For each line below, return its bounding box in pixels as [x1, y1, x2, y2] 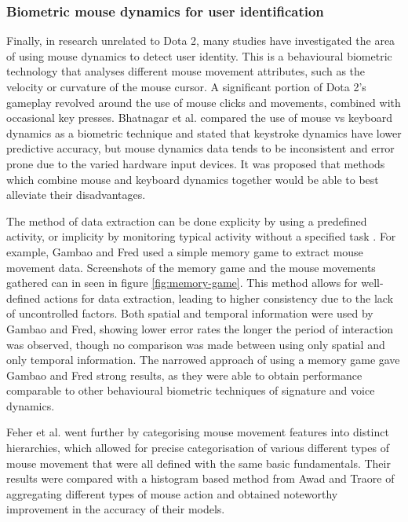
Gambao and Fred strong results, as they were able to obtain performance [6, 366, 362, 383]
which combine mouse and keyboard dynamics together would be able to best [6, 171, 379, 187]
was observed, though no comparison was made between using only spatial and [6, 336, 385, 352]
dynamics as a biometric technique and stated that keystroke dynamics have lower [6, 124, 402, 141]
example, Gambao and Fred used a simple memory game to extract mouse [6, 243, 363, 259]
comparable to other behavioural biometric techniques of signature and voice [6, 382, 375, 399]
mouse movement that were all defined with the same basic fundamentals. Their [6, 454, 391, 471]
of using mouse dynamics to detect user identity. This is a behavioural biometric [6, 47, 392, 64]
